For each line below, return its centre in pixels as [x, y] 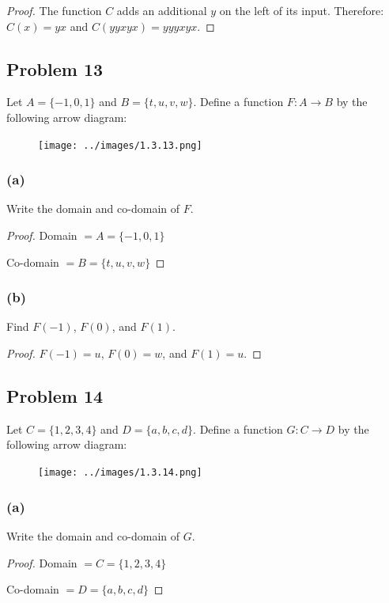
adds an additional [162, 10]
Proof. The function [54, 10]
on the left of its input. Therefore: [302, 10]
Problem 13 [55, 68]
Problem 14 [55, 396]
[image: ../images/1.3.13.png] [120, 145]
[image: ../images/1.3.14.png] [120, 473]
